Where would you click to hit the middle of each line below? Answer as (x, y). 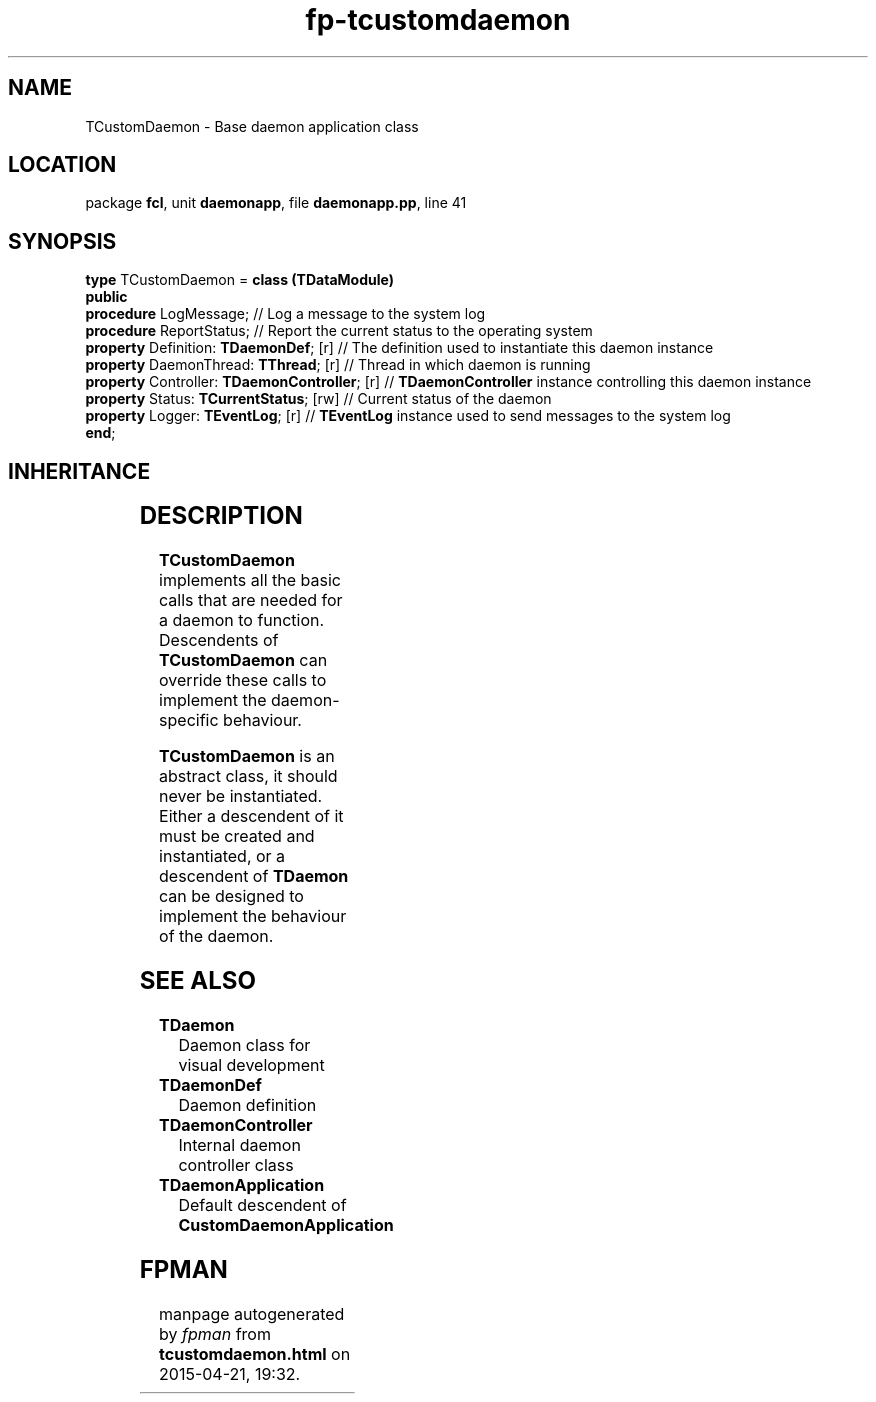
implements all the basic (250, 580)
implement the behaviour (253, 916)
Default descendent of (262, 1204)
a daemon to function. (242, 620)
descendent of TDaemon (254, 876)
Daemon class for (244, 1044)
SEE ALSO (197, 980)
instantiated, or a (222, 856)
